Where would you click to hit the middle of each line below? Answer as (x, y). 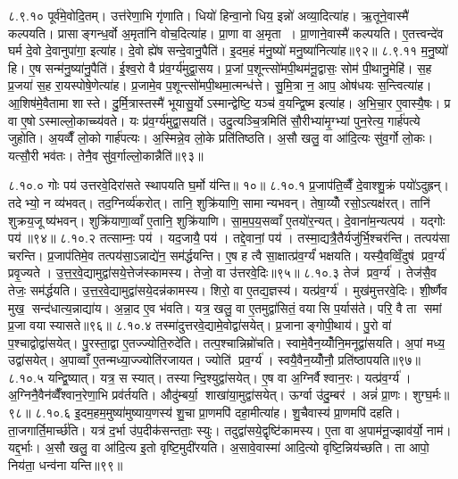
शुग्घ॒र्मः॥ (431, 395)
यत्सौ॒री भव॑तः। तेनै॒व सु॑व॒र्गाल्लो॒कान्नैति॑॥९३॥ (106, 155)
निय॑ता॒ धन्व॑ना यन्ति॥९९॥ (66, 464)
